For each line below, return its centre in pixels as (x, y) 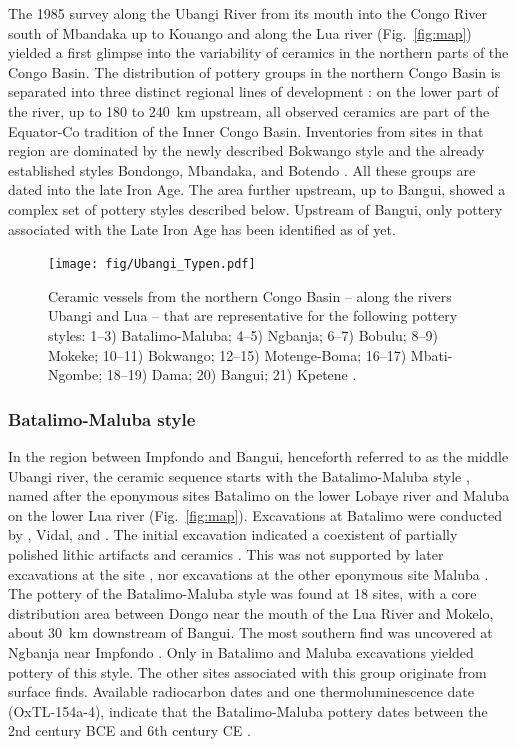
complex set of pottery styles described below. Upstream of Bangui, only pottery (255, 208)
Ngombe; (75, 374)
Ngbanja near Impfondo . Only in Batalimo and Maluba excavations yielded (241, 651)
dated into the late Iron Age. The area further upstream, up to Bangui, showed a (257, 189)
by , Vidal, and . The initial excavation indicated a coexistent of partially (233, 534)
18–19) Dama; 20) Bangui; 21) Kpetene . (231, 374)
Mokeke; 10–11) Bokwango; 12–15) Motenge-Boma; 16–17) (227, 354)
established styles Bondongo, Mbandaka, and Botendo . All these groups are (242, 169)
